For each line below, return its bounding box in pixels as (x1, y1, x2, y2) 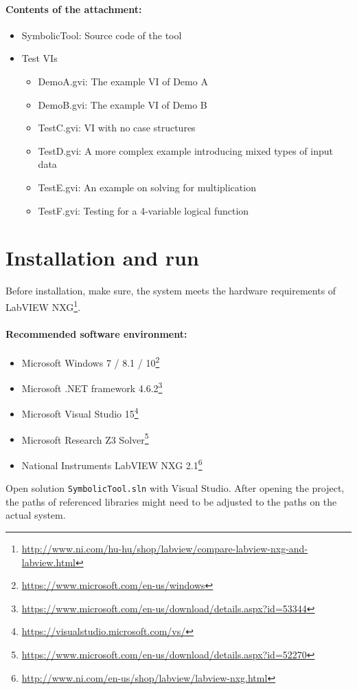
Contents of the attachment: (5, 1, 142, 16)
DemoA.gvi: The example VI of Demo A (38, 74, 208, 88)
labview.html (21, 554, 76, 569)
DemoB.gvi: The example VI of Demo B (38, 97, 207, 111)
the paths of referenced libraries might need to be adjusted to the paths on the (5, 494, 337, 508)
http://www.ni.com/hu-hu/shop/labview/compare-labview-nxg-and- (21, 541, 308, 555)
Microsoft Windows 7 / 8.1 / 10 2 (21, 353, 160, 369)
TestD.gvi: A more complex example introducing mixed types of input (38, 143, 333, 158)
